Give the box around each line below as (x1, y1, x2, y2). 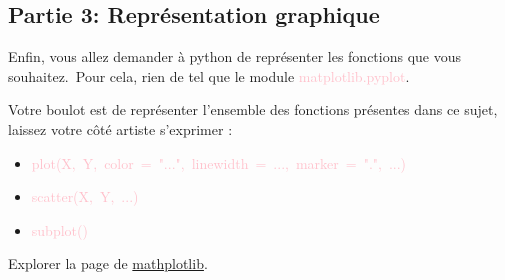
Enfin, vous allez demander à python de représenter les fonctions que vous (8, 46, 462, 67)
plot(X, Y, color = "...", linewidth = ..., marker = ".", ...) (31, 152, 407, 173)
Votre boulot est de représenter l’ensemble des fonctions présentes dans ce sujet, (8, 99, 498, 120)
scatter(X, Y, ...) (31, 186, 139, 207)
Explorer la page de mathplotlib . (8, 253, 208, 274)
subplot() (31, 219, 88, 240)
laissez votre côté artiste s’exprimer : (8, 118, 233, 139)
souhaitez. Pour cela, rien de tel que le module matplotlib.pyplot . (8, 65, 410, 86)
